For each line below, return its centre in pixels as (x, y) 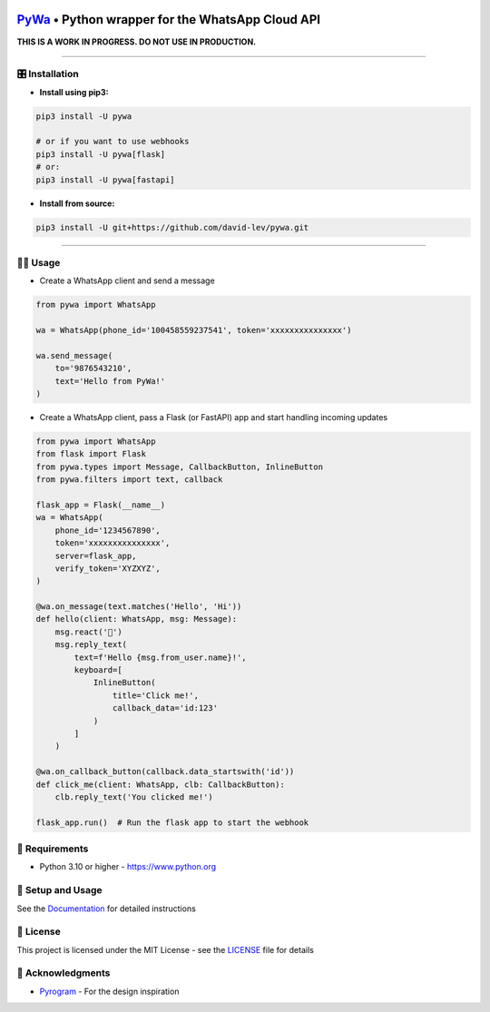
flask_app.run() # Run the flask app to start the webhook (172, 822)
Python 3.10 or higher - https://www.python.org (128, 867)
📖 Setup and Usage (60, 890)
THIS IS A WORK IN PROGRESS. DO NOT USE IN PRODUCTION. (137, 42)
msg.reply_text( (91, 645)
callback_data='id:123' (165, 708)
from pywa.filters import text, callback (129, 480)
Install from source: (77, 203)
